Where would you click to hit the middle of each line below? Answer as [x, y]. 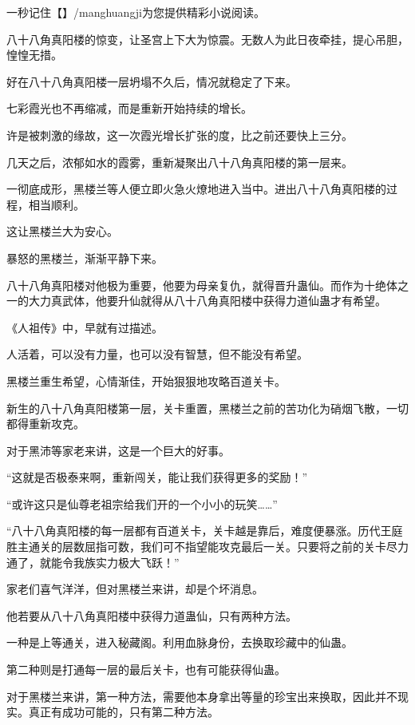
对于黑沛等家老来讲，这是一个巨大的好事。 [118, 450]
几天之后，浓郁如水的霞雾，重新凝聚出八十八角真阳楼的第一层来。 [180, 162]
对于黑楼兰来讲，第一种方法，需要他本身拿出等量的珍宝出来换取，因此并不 [202, 696]
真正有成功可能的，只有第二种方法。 [123, 712]
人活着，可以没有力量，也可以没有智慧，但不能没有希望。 [157, 354]
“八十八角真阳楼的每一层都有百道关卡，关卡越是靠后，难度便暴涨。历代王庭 [205, 531]
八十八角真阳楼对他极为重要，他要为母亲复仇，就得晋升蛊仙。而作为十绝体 [202, 285]
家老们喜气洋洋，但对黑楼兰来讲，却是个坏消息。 [135, 589]
